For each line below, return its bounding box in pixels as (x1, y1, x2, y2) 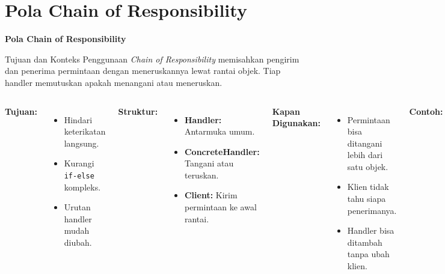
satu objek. (347, 160, 388, 172)
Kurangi (64, 157, 94, 169)
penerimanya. (347, 204, 397, 216)
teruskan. (184, 168, 219, 181)
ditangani (347, 136, 382, 149)
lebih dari (347, 148, 383, 161)
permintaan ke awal (184, 201, 257, 213)
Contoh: (409, 105, 443, 117)
